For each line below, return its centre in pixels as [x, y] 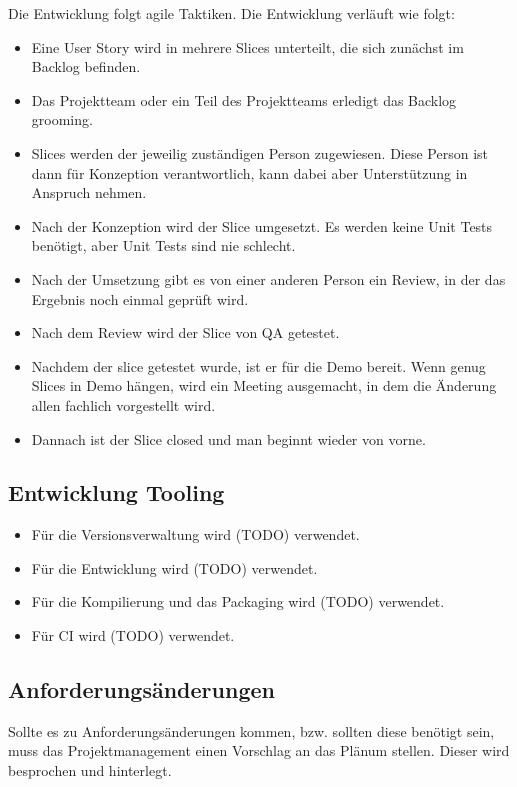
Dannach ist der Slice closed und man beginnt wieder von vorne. [228, 438]
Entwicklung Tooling [116, 492]
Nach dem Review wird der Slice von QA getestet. [185, 332]
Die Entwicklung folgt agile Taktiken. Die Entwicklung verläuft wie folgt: [231, 13]
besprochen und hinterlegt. [90, 770]
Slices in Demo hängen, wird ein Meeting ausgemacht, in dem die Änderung [264, 385]
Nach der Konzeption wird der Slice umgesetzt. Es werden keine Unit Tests [262, 225]
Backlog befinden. [86, 66]
